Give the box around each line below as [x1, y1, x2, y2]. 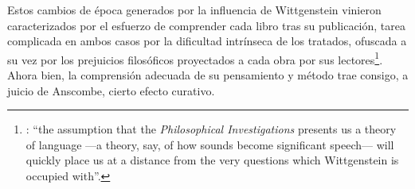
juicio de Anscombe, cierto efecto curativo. [7, 82, 215, 98]
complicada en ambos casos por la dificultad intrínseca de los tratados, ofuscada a [7, 33, 407, 49]
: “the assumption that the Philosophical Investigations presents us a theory [25, 121, 397, 137]
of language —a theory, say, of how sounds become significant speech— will [25, 136, 394, 152]
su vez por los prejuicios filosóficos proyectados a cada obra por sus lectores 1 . [7, 48, 383, 67]
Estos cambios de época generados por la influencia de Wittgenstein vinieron [7, 2, 382, 17]
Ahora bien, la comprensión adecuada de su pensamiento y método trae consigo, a [7, 67, 409, 83]
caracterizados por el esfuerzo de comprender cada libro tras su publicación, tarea [7, 17, 405, 33]
